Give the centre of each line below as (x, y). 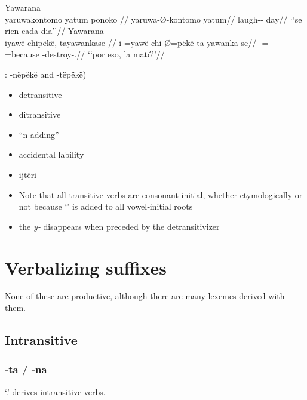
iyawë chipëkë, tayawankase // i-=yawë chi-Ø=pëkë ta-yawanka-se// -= (137, 42)
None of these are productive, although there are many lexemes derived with (145, 296)
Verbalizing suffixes (86, 267)
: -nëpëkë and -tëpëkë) (46, 74)
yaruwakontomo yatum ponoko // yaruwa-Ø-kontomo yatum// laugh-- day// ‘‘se (153, 19)
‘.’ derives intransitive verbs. (55, 391)
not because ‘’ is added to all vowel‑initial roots (106, 206)
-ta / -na (26, 369)
